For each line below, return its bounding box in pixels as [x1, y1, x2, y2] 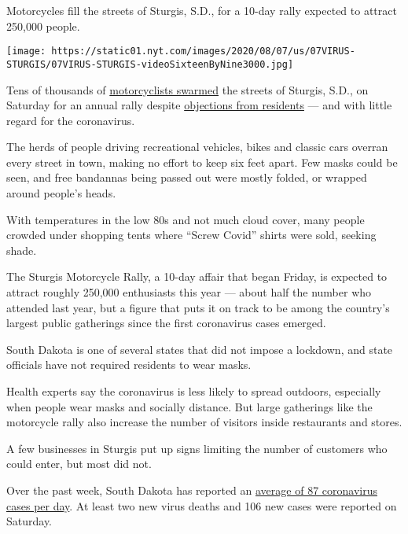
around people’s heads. [6, 185, 116, 201]
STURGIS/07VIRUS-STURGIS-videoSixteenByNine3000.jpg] [6, 58, 294, 70]
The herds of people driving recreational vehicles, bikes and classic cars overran [6, 138, 388, 155]
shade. [6, 241, 37, 258]
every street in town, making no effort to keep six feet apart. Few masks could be [6, 153, 398, 170]
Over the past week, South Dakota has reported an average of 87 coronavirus [6, 481, 377, 498]
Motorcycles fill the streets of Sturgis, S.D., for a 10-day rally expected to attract [6, 2, 397, 18]
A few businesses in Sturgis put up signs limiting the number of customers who [6, 440, 388, 456]
